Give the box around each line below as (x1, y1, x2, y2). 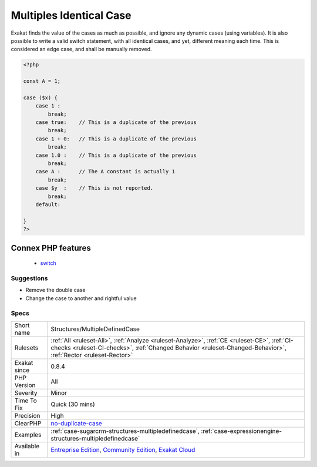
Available (14, 442, 40, 450)
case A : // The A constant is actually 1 (35, 168, 176, 175)
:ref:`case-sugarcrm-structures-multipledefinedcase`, (50, 426, 200, 435)
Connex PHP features (11, 243, 91, 253)
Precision (14, 411, 41, 419)
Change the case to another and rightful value (25, 294, 137, 302)
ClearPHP (14, 419, 42, 427)
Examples (14, 431, 42, 439)
